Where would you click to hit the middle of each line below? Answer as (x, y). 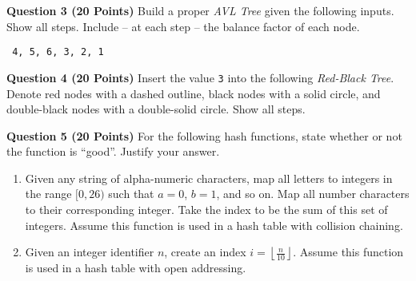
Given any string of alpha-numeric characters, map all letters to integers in (209, 178)
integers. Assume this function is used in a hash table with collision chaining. (214, 225)
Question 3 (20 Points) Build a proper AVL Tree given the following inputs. (200, 10)
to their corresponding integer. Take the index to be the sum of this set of (206, 210)
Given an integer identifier (90, 252)
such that (131, 194)
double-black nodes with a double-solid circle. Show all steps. (156, 109)
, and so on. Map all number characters (313, 194)
